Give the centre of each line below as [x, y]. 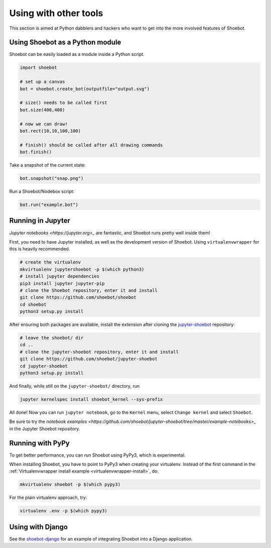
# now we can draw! [44, 124]
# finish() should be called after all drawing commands [91, 145]
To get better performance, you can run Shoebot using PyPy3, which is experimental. [97, 455]
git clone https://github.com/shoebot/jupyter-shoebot [89, 359]
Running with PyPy [39, 443]
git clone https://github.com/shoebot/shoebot [78, 297]
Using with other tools [56, 13]
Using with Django [38, 527]
